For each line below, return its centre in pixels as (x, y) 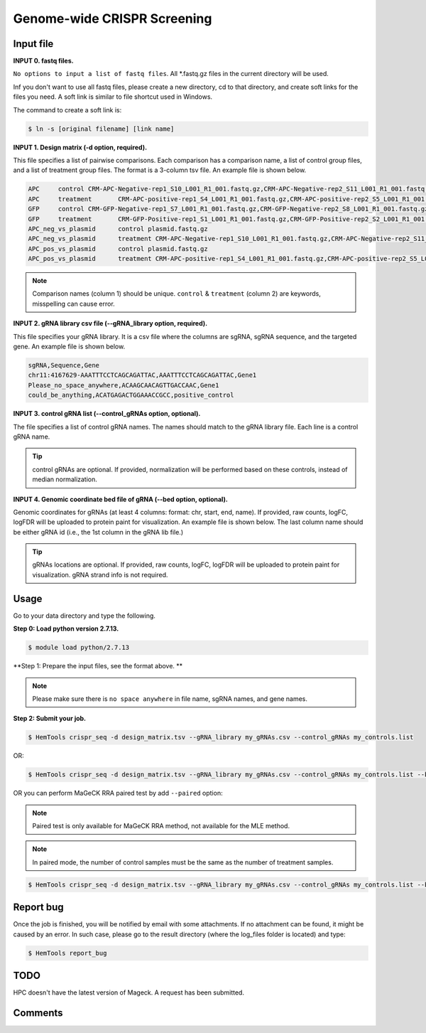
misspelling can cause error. (73, 304)
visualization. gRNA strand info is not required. (100, 574)
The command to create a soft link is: (67, 109)
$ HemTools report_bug (67, 953)
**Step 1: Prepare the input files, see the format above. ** (98, 666)
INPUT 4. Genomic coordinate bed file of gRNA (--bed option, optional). (121, 499)
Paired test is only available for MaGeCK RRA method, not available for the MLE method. (161, 826)
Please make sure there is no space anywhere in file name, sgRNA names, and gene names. (170, 699)
